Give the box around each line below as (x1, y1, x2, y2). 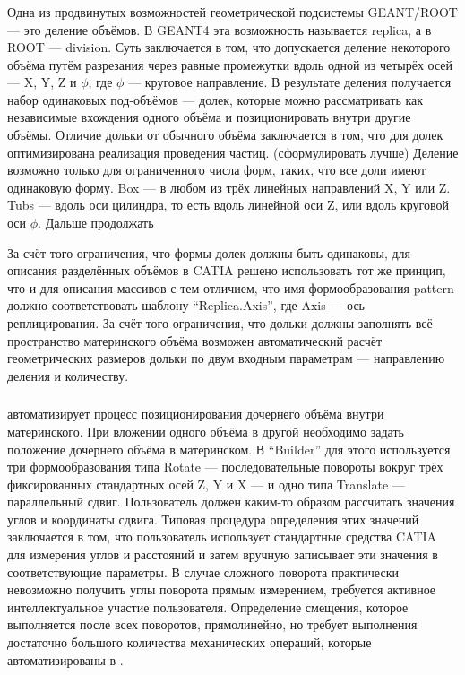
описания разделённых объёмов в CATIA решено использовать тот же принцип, (7, 261, 446, 280)
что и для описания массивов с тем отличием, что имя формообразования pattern (7, 278, 454, 297)
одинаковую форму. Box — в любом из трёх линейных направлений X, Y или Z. (7, 177, 451, 196)
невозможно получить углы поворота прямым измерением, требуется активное (7, 580, 436, 599)
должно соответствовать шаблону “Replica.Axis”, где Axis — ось (7, 296, 366, 315)
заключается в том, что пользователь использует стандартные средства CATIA (7, 527, 437, 546)
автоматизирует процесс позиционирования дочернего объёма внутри (7, 404, 384, 423)
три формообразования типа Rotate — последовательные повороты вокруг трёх (7, 457, 443, 476)
